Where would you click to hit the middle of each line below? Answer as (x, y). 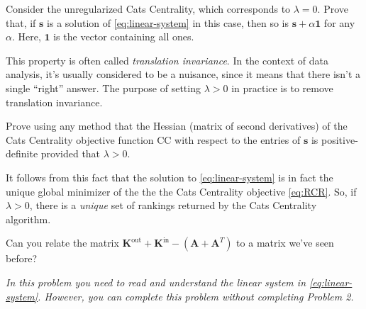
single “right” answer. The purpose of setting (103, 88)
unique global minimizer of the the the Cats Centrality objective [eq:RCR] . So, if (181, 191)
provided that (71, 153)
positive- (340, 139)
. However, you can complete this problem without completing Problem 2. (196, 296)
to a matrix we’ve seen (285, 243)
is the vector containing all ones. (124, 36)
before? (21, 258)
